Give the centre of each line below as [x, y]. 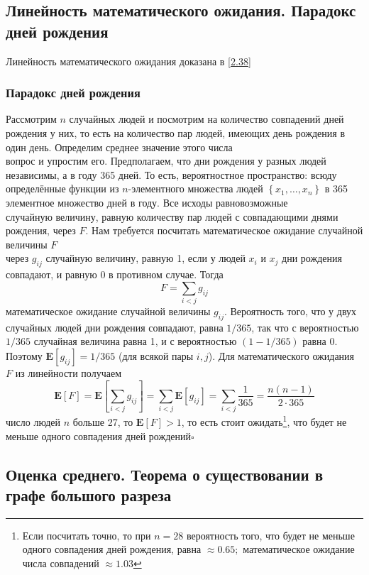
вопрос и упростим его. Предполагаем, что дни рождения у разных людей [166, 161]
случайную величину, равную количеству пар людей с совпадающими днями [172, 216]
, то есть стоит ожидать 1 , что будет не [264, 421]
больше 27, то [103, 421]
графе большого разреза [89, 494]
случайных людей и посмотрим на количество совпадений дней [206, 119]
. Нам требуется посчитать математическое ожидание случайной [224, 230]
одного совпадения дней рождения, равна [112, 549]
